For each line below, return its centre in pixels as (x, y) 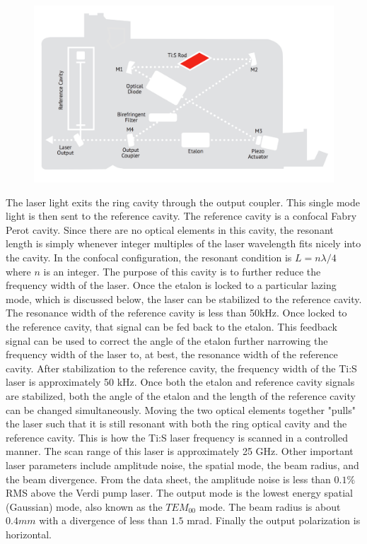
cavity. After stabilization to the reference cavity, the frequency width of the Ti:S (181, 368)
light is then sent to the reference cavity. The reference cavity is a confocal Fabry (181, 216)
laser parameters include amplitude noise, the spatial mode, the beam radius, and (182, 465)
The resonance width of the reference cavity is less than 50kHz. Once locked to (176, 313)
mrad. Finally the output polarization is (274, 520)
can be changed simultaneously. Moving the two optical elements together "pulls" (181, 409)
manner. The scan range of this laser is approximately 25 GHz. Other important (180, 451)
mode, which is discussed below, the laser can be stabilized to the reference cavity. (184, 298)
